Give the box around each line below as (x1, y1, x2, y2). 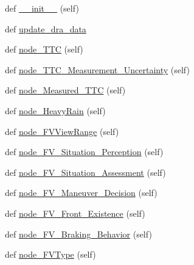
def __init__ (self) (5, 2, 79, 14)
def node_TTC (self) (5, 43, 83, 56)
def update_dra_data (5, 22, 86, 35)
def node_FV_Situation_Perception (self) (5, 145, 164, 158)
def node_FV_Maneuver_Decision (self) (5, 186, 158, 199)
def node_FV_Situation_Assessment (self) (5, 165, 166, 178)
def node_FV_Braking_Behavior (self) (5, 227, 152, 240)
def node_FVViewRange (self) (5, 125, 119, 137)
